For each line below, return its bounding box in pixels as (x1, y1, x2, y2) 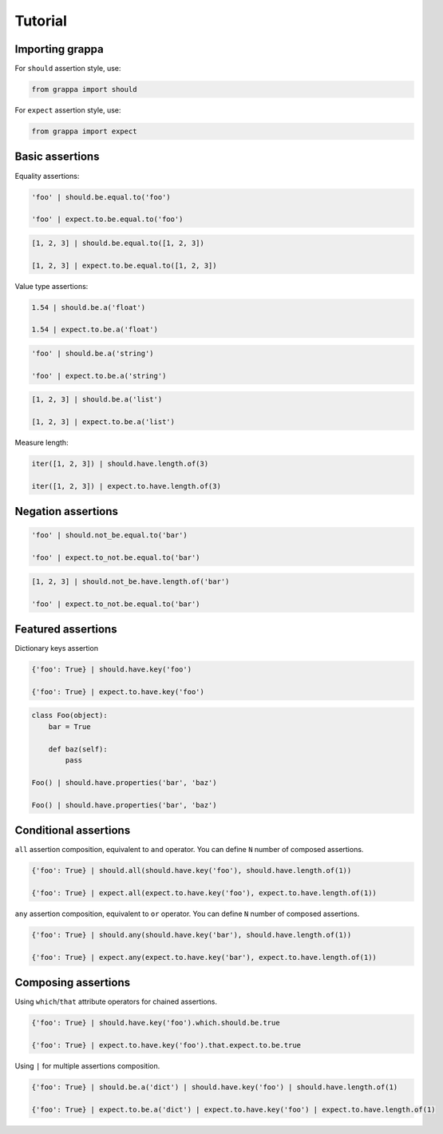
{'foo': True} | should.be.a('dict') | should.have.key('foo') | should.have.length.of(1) (31, 1082, 398, 1092)
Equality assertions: (14, 171, 80, 180)
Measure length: (14, 438, 69, 447)
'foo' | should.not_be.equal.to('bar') (31, 531, 188, 540)
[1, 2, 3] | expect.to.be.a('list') (31, 418, 176, 426)
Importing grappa (14, 42, 104, 56)
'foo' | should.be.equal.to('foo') (31, 192, 171, 201)
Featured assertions (14, 623, 117, 636)
